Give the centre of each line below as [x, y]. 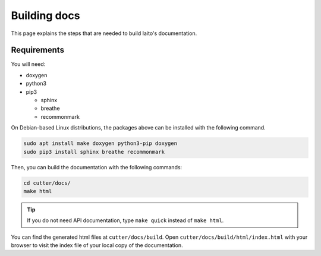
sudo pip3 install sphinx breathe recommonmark [94, 152]
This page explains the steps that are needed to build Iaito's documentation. [104, 33]
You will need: [28, 64]
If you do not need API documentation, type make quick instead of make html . [125, 220]
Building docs [45, 15]
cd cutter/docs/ [47, 183]
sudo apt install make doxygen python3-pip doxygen [100, 143]
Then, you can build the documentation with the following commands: [97, 167]
